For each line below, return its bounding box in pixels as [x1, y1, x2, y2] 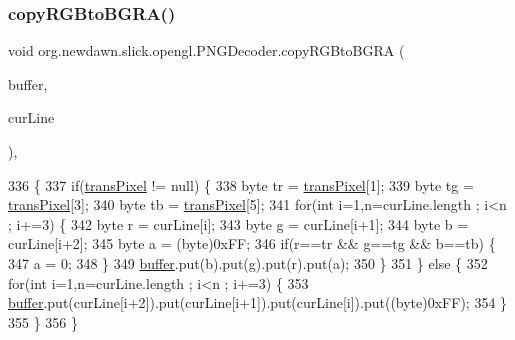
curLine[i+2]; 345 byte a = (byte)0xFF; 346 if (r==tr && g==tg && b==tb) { [8, 233, 496, 254]
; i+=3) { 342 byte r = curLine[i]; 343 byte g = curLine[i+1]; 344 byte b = [8, 213, 469, 234]
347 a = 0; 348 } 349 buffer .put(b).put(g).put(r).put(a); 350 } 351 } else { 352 [8, 252, 488, 273]
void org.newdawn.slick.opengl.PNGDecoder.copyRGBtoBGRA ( [8, 40, 405, 61]
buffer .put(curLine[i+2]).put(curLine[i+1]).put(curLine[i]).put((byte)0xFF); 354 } [8, 292, 508, 313]
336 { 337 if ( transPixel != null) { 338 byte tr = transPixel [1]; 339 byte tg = [8, 174, 474, 195]
